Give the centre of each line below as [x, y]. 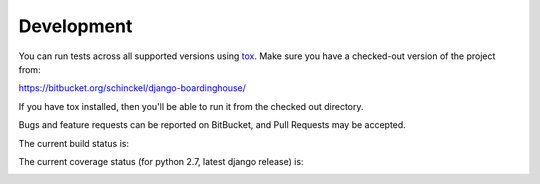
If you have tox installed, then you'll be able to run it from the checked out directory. [191, 106]
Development [75, 26]
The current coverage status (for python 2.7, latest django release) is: [161, 161]
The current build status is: [74, 143]
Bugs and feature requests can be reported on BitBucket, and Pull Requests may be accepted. [212, 125]
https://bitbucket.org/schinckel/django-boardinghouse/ [132, 88]
